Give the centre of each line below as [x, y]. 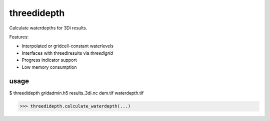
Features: [19, 37]
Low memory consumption [49, 67]
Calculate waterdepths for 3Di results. [48, 28]
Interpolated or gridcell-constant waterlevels [67, 46]
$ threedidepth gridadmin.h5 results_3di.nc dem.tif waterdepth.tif [76, 93]
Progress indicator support [49, 60]
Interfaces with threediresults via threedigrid [67, 53]
